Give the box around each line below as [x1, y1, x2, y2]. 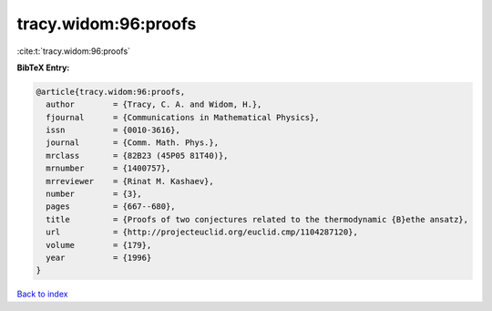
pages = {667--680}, [46, 202, 177, 212]
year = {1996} [46, 253, 152, 263]
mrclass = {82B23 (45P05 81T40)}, [46, 150, 229, 161]
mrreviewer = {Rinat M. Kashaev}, [46, 176, 214, 186]
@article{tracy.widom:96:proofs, [36, 87, 186, 97]
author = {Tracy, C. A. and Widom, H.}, [46, 99, 262, 109]
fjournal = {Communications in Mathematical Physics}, [46, 112, 320, 122]
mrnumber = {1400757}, [46, 163, 171, 173]
